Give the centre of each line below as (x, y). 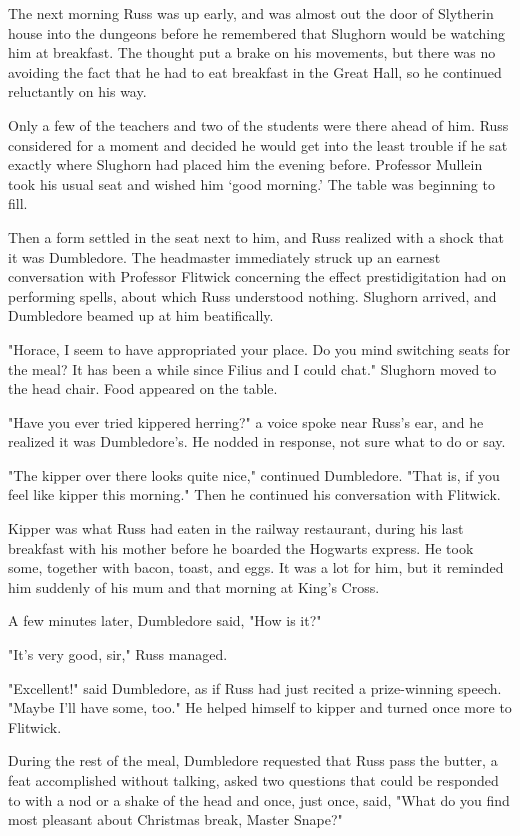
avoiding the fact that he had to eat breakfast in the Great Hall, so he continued (255, 71)
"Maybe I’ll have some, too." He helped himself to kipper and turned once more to (260, 707)
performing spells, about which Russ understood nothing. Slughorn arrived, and (252, 295)
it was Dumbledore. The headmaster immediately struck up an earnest (224, 256)
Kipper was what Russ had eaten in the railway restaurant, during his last (236, 528)
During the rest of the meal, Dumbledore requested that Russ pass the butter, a (253, 760)
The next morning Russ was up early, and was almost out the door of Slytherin (251, 13)
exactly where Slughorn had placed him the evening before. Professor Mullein (245, 164)
